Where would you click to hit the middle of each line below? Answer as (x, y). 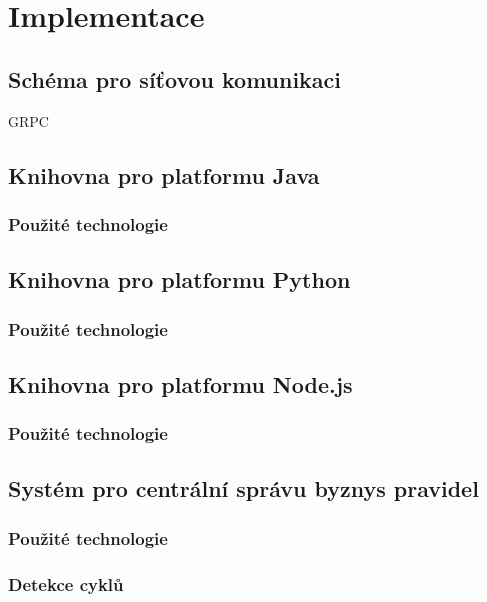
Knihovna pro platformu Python (179, 279)
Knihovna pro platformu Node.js (180, 383)
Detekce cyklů (66, 583)
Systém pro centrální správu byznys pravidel (243, 488)
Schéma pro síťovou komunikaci (175, 78)
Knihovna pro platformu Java (164, 174)
